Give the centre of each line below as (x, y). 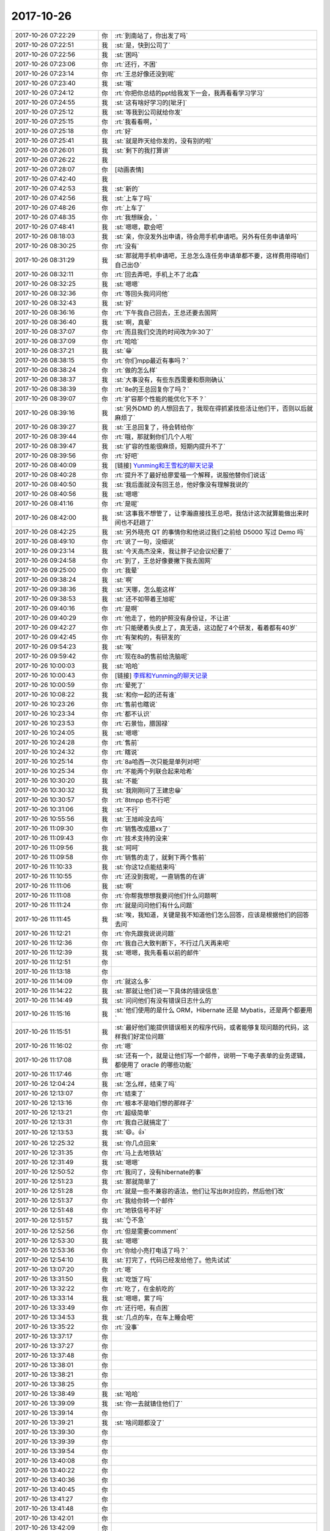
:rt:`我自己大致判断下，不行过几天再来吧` (173, 943)
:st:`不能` (127, 781)
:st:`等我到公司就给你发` (149, 112)
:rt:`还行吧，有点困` (142, 1307)
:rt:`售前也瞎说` (136, 704)
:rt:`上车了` (130, 208)
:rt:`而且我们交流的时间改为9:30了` (164, 332)
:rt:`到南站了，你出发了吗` (151, 36)
